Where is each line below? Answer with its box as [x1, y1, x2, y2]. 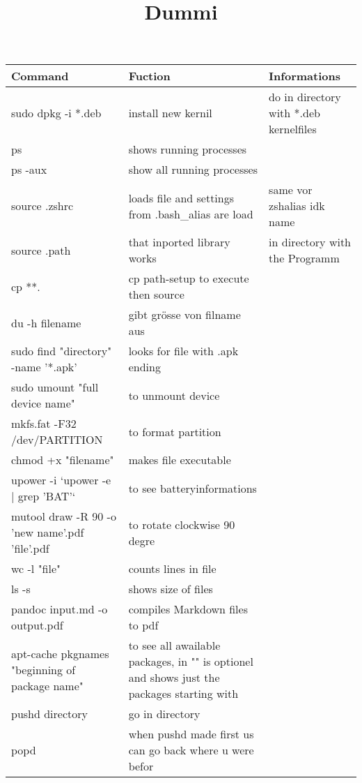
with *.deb [269, 105, 320, 121]
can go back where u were [128, 742, 254, 759]
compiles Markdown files [128, 601, 248, 618]
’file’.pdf [11, 540, 49, 557]
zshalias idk [269, 197, 325, 214]
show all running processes [128, 161, 258, 178]
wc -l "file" [11, 560, 61, 577]
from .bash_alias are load [128, 205, 253, 222]
